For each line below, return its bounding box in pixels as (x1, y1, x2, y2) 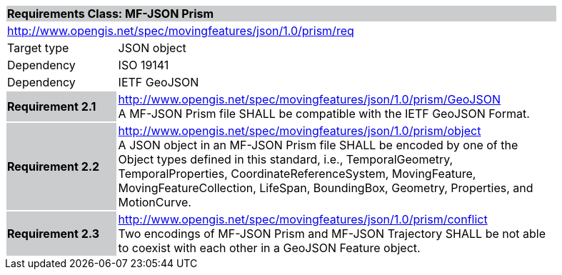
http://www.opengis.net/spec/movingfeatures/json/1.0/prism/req (7, 24, 354, 38)
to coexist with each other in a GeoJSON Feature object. (118, 241, 421, 255)
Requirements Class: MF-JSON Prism (7, 6, 214, 21)
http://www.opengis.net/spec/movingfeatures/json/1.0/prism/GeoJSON (118, 92, 501, 106)
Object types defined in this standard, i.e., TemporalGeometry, (118, 152, 453, 166)
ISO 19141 (118, 58, 169, 72)
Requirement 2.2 (7, 159, 100, 174)
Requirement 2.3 (7, 226, 100, 241)
